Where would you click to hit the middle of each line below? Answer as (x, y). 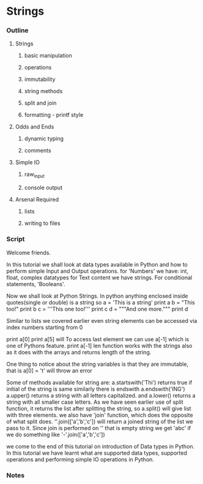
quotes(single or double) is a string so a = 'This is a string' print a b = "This (101, 302)
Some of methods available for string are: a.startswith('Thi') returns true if (99, 382)
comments (38, 151)
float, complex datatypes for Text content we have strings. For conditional (99, 278)
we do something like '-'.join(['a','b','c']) (56, 434)
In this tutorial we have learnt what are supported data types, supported (97, 453)
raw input (34, 175)
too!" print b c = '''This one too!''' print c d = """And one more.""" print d (97, 309)
